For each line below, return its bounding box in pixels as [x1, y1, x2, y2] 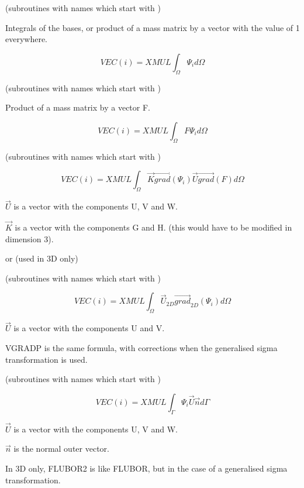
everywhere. [5, 33, 48, 45]
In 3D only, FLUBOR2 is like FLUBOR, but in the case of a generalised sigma [5, 462, 288, 474]
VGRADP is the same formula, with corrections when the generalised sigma [5, 341, 278, 353]
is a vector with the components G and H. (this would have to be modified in [15, 221, 292, 233]
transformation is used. [5, 353, 88, 365]
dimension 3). [5, 232, 54, 245]
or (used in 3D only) [5, 252, 78, 264]
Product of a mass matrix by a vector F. [5, 101, 150, 114]
